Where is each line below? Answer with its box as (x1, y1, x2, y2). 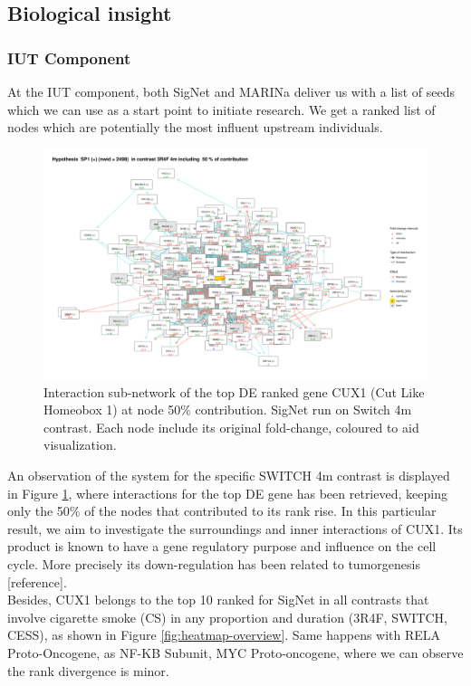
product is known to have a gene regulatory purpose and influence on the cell (7, 537, 437, 556)
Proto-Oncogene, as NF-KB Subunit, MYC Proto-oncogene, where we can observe (7, 643, 464, 662)
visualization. (43, 435, 117, 454)
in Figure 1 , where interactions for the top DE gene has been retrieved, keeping (7, 483, 447, 502)
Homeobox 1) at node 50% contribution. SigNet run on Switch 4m (43, 400, 412, 419)
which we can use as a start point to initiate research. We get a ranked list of (7, 100, 436, 119)
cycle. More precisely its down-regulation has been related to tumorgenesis (7, 554, 420, 573)
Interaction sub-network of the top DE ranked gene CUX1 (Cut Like (43, 382, 425, 401)
